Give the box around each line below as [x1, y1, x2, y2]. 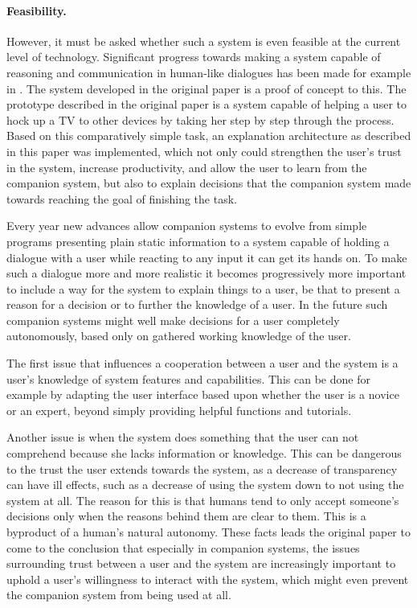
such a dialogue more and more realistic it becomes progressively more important [6, 265, 407, 281]
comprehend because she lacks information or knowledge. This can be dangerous [6, 445, 402, 462]
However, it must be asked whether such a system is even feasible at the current [6, 32, 401, 49]
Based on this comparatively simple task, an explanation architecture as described [6, 127, 411, 144]
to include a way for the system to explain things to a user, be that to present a [6, 280, 400, 297]
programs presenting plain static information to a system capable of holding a [6, 232, 390, 249]
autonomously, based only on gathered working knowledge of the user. [6, 327, 351, 344]
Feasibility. [6, 2, 67, 18]
